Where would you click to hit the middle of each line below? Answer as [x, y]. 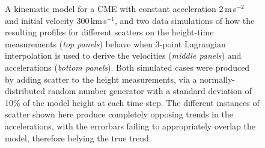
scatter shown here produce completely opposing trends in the [119, 114]
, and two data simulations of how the [184, 20]
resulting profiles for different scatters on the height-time [109, 32]
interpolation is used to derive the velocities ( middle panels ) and [123, 55]
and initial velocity [39, 20]
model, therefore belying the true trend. [78, 138]
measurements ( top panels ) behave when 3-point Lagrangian [115, 43]
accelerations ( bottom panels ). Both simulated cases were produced [127, 67]
